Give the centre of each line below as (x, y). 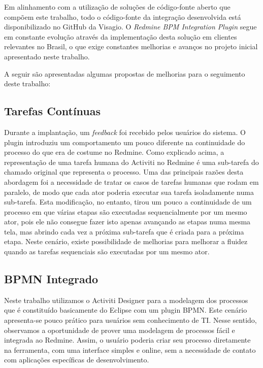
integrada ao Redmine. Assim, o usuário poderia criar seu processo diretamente (127, 340)
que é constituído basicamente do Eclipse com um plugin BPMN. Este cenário (126, 310)
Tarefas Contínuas (53, 111)
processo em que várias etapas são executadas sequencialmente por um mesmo (126, 211)
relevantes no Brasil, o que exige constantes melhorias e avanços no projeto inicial (131, 46)
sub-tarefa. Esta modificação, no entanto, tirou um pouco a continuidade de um (128, 202)
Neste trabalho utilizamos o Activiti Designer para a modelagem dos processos (126, 300)
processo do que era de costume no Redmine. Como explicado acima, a (114, 152)
